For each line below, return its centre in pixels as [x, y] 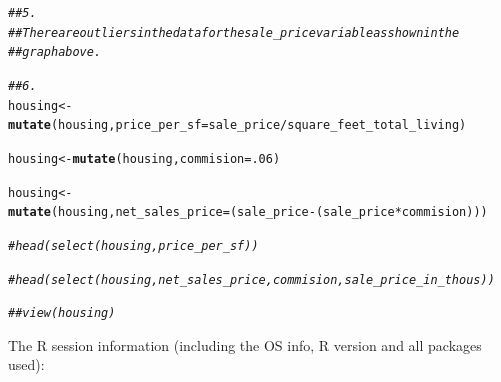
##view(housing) [62, 313]
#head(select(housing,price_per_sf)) [133, 245]
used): [26, 364]
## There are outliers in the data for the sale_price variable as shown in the [234, 32]
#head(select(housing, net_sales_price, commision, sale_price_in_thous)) [251, 279]
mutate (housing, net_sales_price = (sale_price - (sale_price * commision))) [248, 212]
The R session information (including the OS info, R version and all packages [245, 344]
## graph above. [55, 52]
